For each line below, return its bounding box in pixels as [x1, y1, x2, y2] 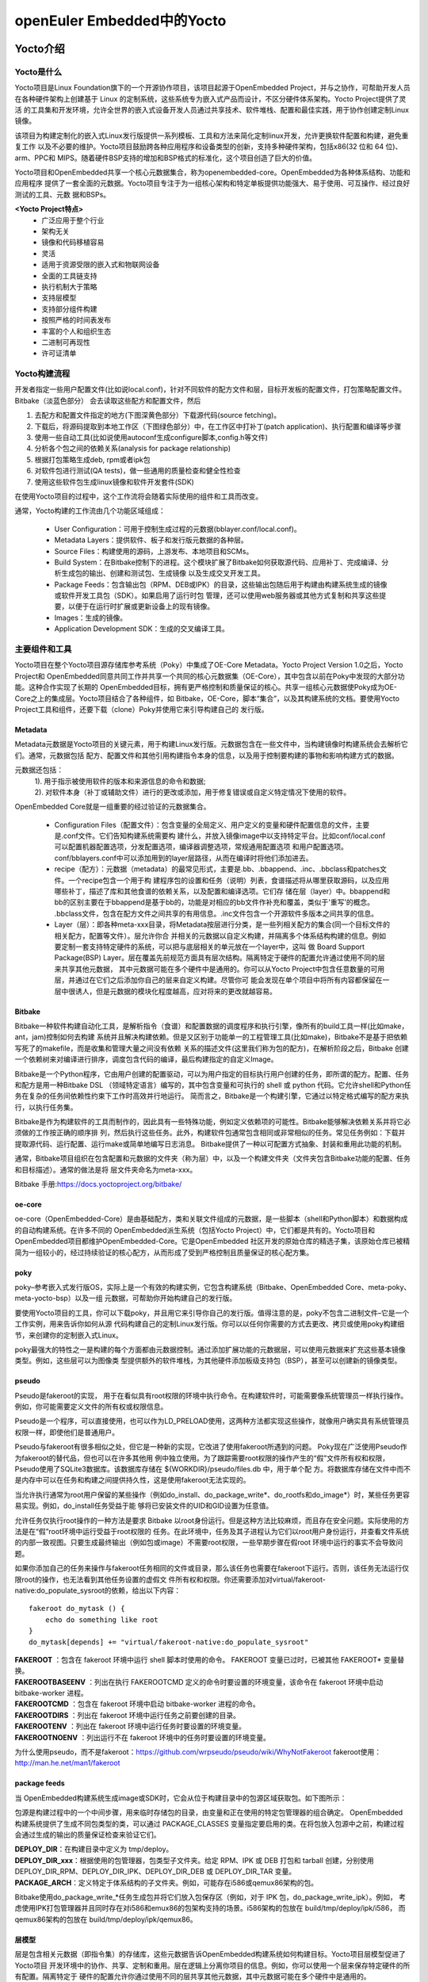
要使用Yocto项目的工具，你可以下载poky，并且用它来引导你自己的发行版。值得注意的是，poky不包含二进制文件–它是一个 [14, 1308, 410, 1318]
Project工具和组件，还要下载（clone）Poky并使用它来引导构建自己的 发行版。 [14, 704, 269, 714]
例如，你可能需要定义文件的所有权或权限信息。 [14, 1402, 168, 1411]
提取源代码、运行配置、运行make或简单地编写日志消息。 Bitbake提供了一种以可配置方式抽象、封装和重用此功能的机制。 [14, 1138, 406, 1149]
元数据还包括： [14, 765, 63, 775]
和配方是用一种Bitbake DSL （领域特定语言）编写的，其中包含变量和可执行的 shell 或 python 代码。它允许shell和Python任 [14, 1080, 411, 1089]
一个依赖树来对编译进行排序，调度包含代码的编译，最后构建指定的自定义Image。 [14, 1054, 278, 1064]
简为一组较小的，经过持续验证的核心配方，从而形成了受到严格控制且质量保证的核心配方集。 [14, 1247, 313, 1257]
